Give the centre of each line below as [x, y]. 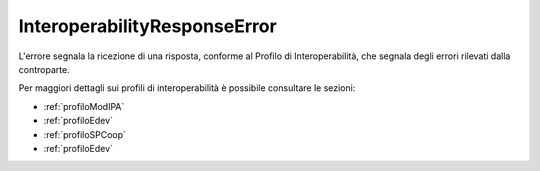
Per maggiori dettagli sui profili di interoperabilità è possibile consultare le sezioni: [187, 88]
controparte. [44, 69]
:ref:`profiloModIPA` [84, 106]
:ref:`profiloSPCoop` [85, 134]
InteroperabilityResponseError [147, 26]
